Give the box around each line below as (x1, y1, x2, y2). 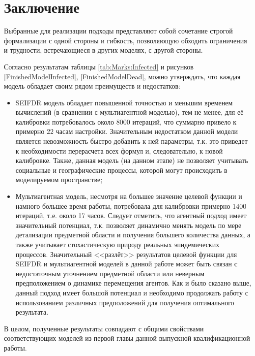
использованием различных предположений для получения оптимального (15, 297, 234, 307)
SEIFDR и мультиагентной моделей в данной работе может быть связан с (15, 259, 237, 269)
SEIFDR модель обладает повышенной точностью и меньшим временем (15, 97, 233, 107)
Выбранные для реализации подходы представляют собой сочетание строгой (4, 26, 233, 36)
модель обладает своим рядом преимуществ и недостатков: (4, 81, 180, 91)
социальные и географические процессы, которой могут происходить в (15, 164, 227, 175)
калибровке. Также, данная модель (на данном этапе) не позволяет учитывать (15, 155, 248, 165)
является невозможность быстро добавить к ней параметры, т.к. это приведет (15, 136, 248, 146)
